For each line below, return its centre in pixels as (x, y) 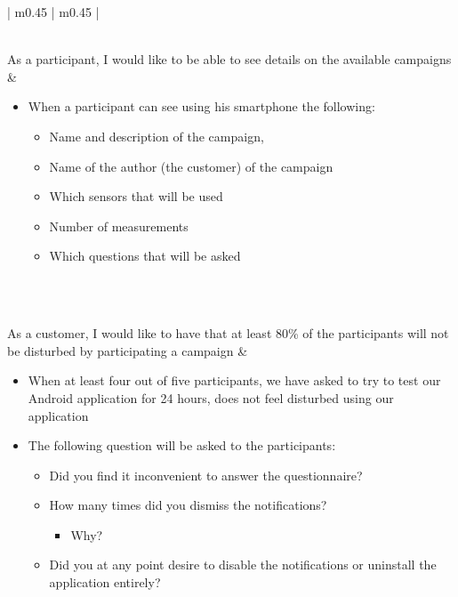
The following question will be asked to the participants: (182, 445)
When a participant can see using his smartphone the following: (201, 106)
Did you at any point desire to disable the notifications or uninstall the (243, 565)
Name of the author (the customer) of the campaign (191, 166)
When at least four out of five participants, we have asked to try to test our (234, 380)
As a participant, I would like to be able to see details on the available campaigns (229, 59)
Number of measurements (119, 226)
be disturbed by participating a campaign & (128, 350)
